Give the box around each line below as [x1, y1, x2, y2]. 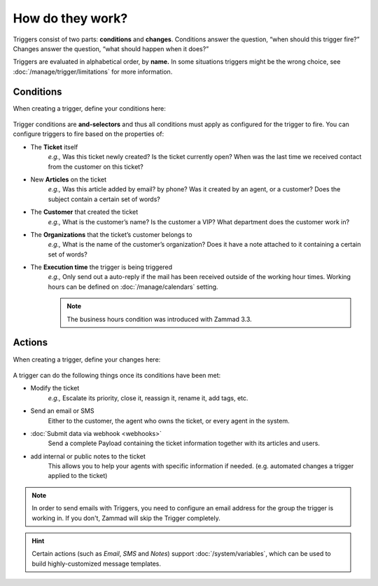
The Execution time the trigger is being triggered [30, 263, 173, 271]
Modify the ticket [30, 384, 80, 393]
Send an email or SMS [30, 407, 94, 415]
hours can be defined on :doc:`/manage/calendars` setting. [48, 282, 218, 291]
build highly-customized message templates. [31, 559, 161, 568]
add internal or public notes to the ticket [30, 452, 146, 461]
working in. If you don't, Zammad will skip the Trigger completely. [31, 514, 220, 522]
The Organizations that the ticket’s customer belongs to [30, 230, 192, 238]
